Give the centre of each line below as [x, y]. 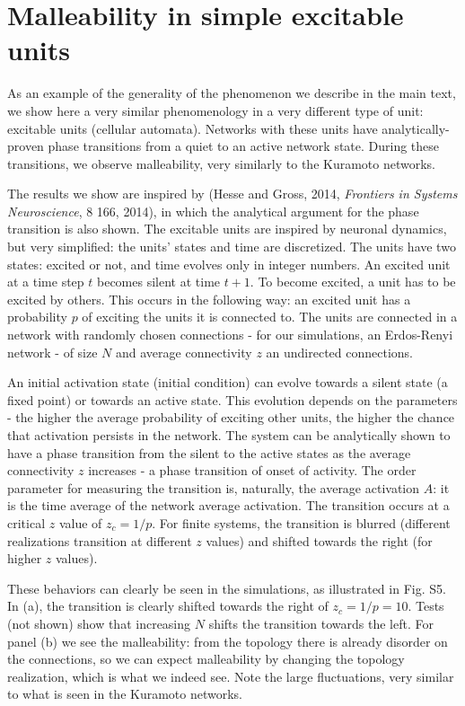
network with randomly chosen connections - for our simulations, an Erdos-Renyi [230, 335]
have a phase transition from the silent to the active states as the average [209, 452]
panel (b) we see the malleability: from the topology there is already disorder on [228, 641]
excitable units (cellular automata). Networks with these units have [193, 128]
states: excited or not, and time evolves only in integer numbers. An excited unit [229, 264]
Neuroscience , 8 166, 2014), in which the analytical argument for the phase [213, 211]
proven [26, 146]
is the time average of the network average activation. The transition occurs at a [228, 505]
